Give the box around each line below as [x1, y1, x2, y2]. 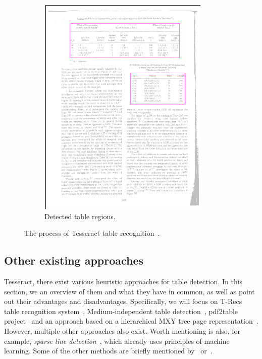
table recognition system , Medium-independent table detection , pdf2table [4, 305, 238, 316]
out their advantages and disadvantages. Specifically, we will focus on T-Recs [4, 296, 242, 306]
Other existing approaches [4, 252, 144, 268]
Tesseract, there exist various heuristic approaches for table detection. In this [4, 276, 243, 286]
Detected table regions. [44, 211, 116, 221]
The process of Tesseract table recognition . [24, 228, 160, 238]
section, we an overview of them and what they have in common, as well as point [4, 286, 255, 296]
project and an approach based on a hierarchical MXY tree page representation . [4, 316, 258, 326]
